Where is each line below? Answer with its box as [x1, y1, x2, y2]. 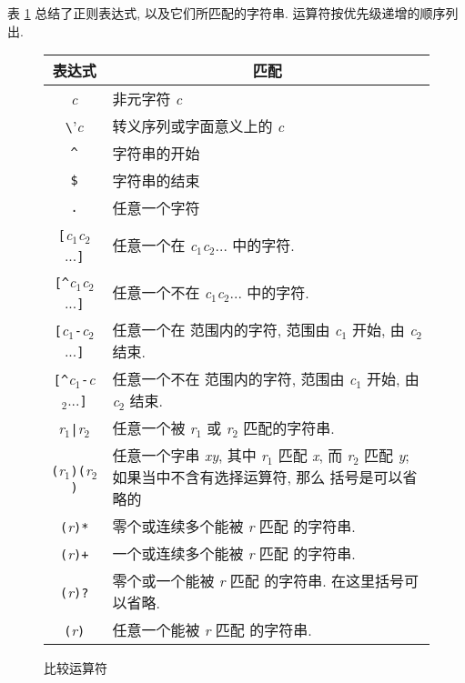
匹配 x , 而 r [278, 445, 354, 467]
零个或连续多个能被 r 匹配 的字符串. [112, 516, 356, 537]
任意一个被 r [112, 417, 197, 439]
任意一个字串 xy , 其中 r [112, 445, 268, 467]
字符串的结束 [112, 170, 200, 192]
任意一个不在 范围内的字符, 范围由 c [112, 368, 357, 390]
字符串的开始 [112, 143, 200, 165]
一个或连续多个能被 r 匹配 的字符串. [112, 543, 356, 565]
